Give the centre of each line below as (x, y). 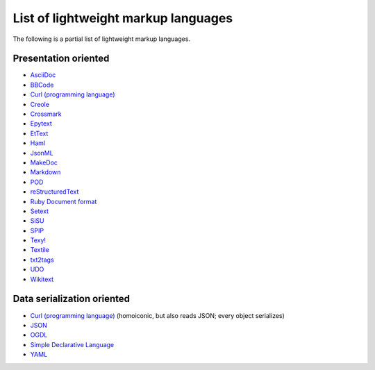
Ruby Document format (64, 201)
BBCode (42, 85)
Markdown (45, 172)
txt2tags (42, 260)
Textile (40, 250)
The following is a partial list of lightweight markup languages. (102, 39)
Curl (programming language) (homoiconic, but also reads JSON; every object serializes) (157, 315)
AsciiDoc (43, 75)
